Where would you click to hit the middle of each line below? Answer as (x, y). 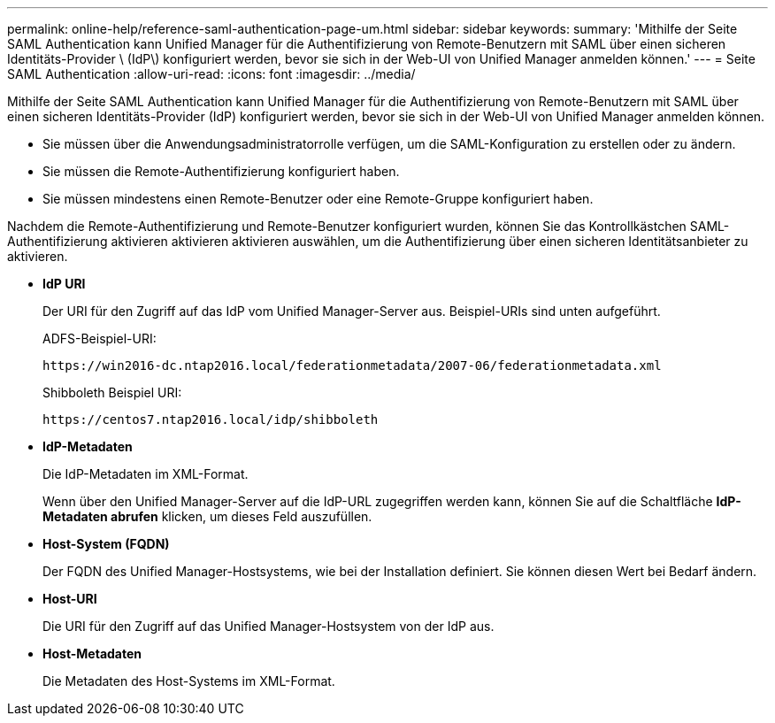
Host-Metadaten (92, 654)
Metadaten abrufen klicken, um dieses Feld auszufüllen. (207, 516)
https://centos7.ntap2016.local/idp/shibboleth (211, 419)
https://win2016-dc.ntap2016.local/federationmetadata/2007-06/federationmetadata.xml (352, 365)
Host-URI (70, 599)
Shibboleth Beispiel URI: (112, 392)
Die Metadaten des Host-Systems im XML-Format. (189, 681)
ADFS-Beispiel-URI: (100, 338)
